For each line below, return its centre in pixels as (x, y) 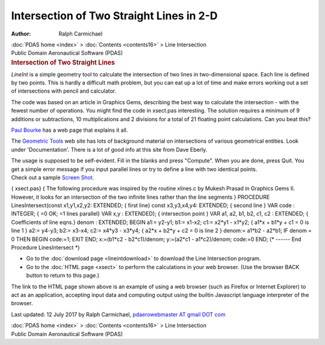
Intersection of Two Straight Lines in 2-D (114, 16)
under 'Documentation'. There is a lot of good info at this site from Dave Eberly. (109, 149)
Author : (21, 34)
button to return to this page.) (63, 275)
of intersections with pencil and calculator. (64, 91)
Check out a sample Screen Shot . (53, 177)
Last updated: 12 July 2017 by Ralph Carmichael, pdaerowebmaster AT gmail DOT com (118, 314)
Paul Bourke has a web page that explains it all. (70, 130)
